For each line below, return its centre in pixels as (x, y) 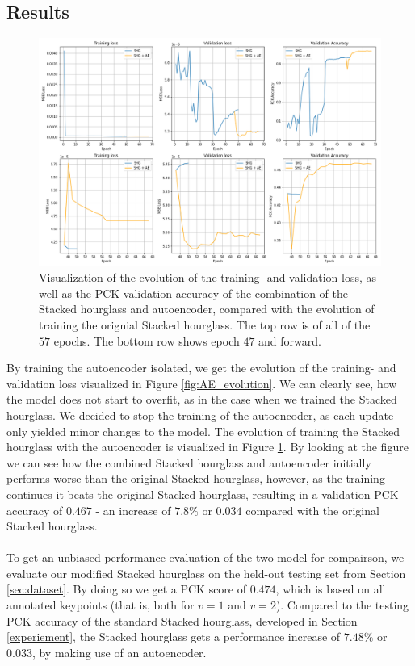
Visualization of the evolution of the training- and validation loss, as (208, 277)
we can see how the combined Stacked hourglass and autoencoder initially (189, 462)
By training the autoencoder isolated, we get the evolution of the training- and (201, 368)
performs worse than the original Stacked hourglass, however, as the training (196, 478)
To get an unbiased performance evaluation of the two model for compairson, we (205, 557)
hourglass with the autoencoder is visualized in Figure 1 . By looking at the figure (207, 447)
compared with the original (312, 510)
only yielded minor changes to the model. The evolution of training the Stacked (203, 431)
